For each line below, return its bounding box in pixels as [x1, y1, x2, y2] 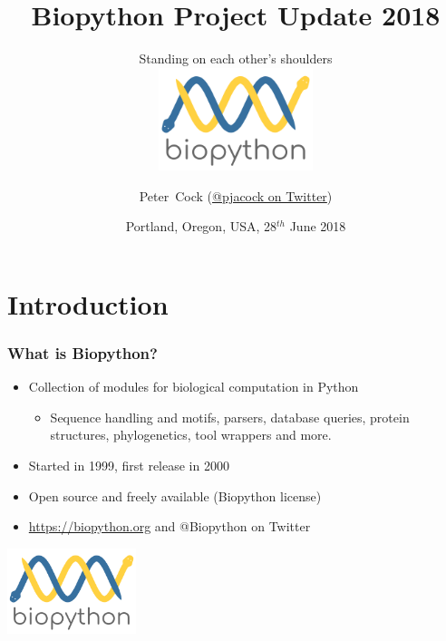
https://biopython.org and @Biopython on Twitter [28, 517, 311, 536]
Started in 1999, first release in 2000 [28, 456, 229, 475]
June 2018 [289, 217, 346, 236]
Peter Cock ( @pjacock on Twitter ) [139, 186, 333, 205]
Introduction [7, 285, 169, 322]
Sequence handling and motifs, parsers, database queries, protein [50, 407, 410, 426]
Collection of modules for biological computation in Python [28, 377, 359, 396]
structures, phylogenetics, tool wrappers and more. [50, 425, 332, 444]
